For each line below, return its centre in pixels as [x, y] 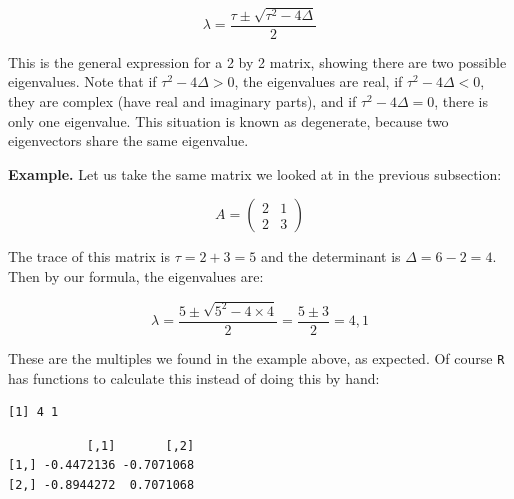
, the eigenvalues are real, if [318, 81]
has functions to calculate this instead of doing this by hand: [194, 377]
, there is [461, 101]
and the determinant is [330, 256]
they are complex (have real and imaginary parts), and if [182, 101]
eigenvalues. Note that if [82, 81]
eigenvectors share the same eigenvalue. [128, 140]
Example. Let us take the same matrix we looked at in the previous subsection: [255, 173]
